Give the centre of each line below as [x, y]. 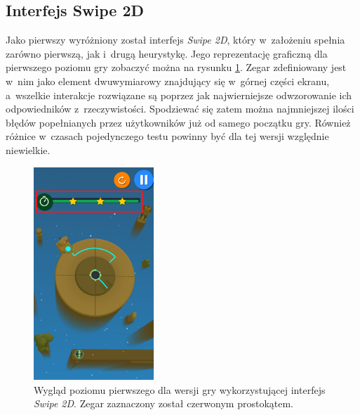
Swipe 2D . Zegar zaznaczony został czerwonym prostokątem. [164, 403]
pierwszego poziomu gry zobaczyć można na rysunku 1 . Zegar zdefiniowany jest [176, 67]
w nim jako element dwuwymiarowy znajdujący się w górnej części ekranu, [168, 81]
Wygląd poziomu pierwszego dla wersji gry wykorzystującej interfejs [180, 389]
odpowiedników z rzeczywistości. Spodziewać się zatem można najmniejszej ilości [180, 109]
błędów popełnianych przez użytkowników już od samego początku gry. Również [178, 122]
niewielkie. [28, 149]
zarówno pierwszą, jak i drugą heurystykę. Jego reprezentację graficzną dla [167, 53]
